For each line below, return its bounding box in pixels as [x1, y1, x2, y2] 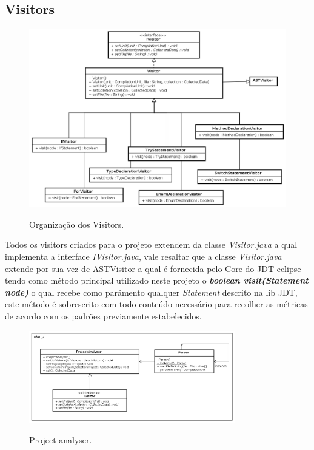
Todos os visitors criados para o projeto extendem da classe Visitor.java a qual [5, 238, 298, 251]
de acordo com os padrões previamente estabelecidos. [5, 309, 202, 322]
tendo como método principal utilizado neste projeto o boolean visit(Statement [5, 274, 309, 287]
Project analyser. [29, 433, 92, 446]
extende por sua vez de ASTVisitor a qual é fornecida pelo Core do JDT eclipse [5, 262, 301, 274]
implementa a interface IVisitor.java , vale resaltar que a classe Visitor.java [5, 250, 282, 262]
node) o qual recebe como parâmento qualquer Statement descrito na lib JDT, [5, 285, 298, 298]
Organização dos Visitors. [29, 217, 124, 230]
